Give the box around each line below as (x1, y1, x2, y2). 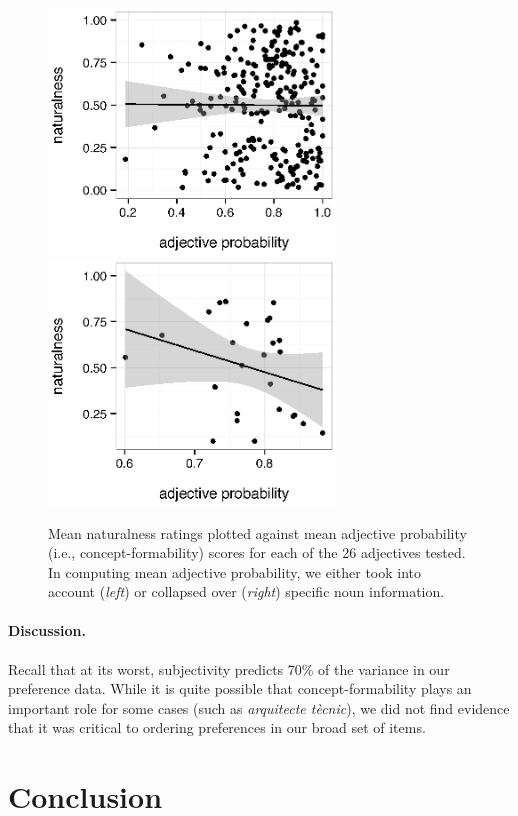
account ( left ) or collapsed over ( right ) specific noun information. (48, 581, 445, 602)
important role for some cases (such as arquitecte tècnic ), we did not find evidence (8, 697, 510, 718)
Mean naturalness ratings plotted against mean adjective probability (48, 522, 467, 543)
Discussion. (8, 620, 86, 641)
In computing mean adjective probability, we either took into (48, 561, 422, 582)
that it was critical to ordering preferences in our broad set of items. (8, 717, 426, 738)
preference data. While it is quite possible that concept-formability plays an (8, 678, 472, 699)
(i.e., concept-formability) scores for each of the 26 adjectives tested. (48, 542, 466, 563)
